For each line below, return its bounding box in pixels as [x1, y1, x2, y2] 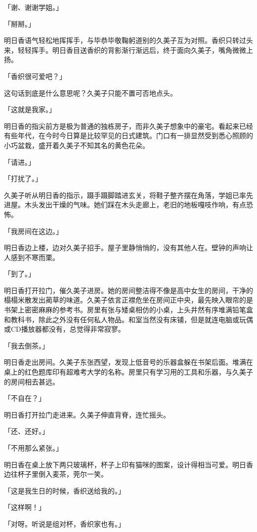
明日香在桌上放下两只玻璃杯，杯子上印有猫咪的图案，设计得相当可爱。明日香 [4, 459, 253, 469]
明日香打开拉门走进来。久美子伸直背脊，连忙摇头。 [4, 409, 170, 419]
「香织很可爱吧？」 [4, 71, 66, 81]
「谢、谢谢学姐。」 [4, 2, 63, 12]
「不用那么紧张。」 [4, 443, 63, 453]
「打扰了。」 [4, 173, 42, 184]
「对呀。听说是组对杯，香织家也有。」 [4, 518, 125, 529]
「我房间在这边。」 [4, 226, 63, 236]
